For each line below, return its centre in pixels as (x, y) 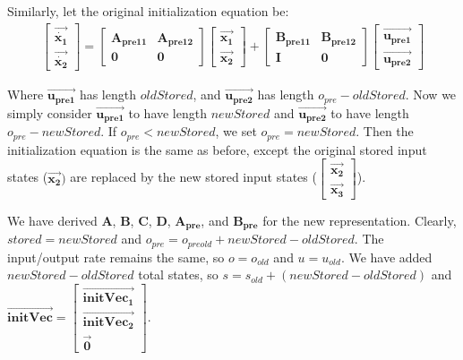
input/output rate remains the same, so (116, 257)
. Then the (385, 131)
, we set (236, 131)
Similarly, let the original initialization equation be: (148, 11)
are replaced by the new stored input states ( (193, 177)
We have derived (52, 220)
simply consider (50, 112)
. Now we (431, 94)
